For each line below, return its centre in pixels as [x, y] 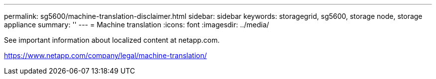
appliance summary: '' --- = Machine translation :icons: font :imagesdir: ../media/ [137, 25]
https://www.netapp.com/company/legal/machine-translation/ [106, 55]
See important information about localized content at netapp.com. [112, 40]
